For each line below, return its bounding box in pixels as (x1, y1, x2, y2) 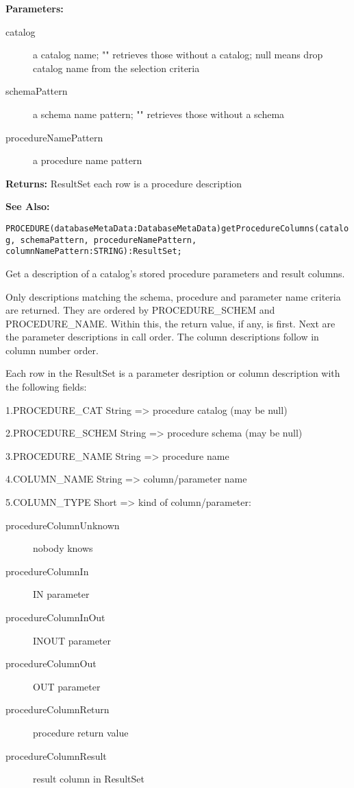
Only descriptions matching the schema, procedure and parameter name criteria (5, 289, 341, 303)
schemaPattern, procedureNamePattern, (20, 235, 197, 245)
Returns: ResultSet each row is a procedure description (5, 176, 242, 190)
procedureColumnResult (5, 748, 107, 763)
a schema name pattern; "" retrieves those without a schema (33, 106, 285, 121)
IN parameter (33, 587, 90, 601)
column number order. (5, 343, 99, 357)
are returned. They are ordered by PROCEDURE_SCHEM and (5, 303, 275, 317)
